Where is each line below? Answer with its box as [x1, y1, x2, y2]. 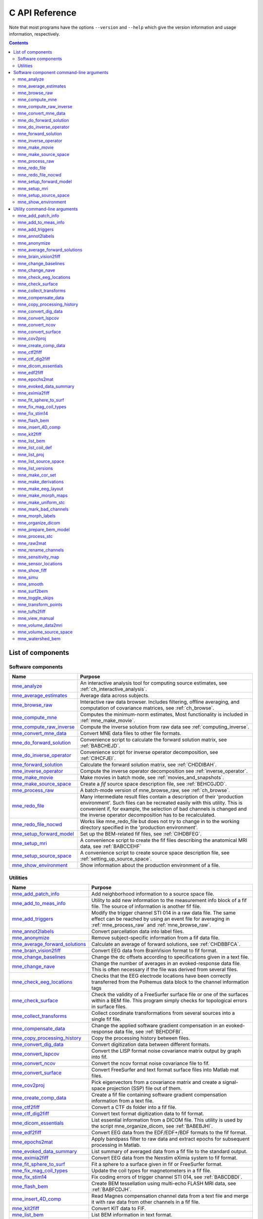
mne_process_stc [18, 533, 53, 539]
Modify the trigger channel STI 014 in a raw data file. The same [91, 909, 236, 916]
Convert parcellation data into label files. [91, 928, 185, 935]
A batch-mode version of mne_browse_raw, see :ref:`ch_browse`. [80, 787, 230, 794]
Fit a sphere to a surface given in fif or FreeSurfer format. [91, 1161, 223, 1168]
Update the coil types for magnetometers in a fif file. [91, 1167, 211, 1174]
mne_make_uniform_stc [18, 499, 65, 505]
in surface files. [91, 1003, 127, 1010]
